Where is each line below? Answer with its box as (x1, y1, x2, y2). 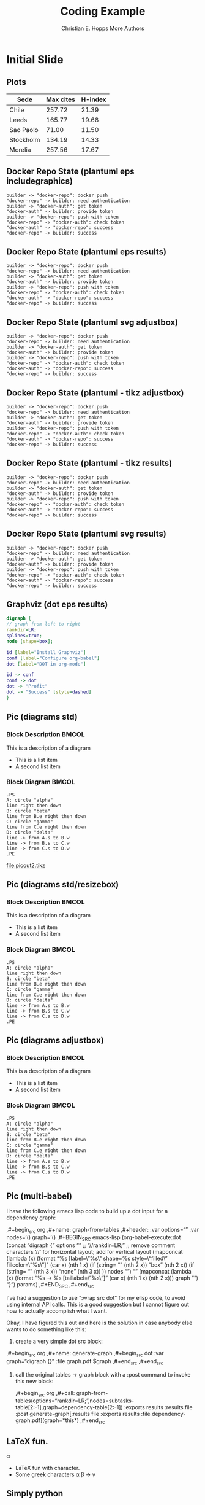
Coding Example (60, 4, 146, 18)
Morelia (9, 146, 31, 154)
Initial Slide (6, 52, 64, 66)
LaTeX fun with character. (15, 1464, 80, 1471)
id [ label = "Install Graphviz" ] (6, 649, 86, 655)
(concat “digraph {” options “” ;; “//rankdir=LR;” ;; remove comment (6, 1242, 176, 1249)
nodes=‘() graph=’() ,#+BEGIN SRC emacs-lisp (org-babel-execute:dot (6, 1234, 181, 1243)
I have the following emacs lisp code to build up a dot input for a (6, 1207, 168, 1215)
